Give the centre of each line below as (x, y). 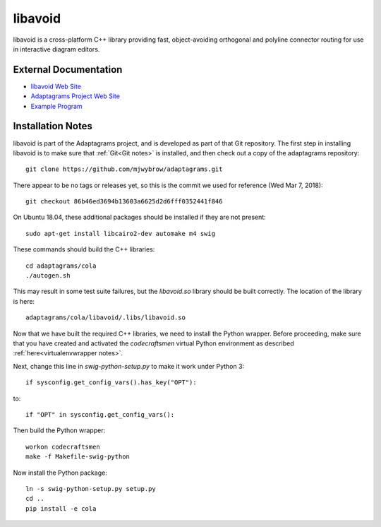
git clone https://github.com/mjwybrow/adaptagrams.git (124, 169)
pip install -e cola (61, 508)
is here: (24, 301)
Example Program (56, 106)
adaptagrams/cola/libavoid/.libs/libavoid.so (106, 318)
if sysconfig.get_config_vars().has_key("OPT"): (111, 383)
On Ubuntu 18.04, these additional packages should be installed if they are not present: (139, 217)
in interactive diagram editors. (56, 49)
